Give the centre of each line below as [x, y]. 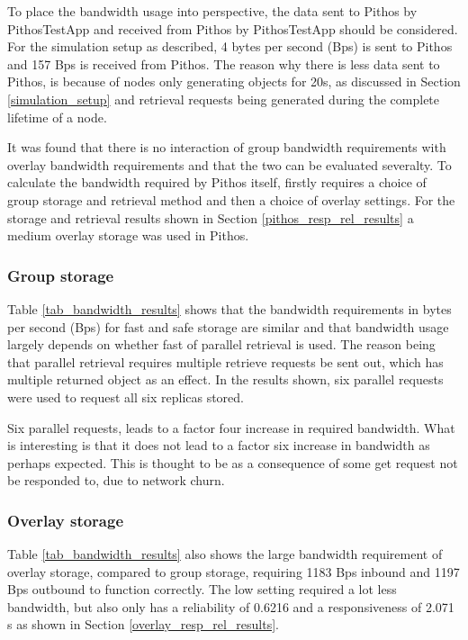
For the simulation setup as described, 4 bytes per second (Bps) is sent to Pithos [230, 46]
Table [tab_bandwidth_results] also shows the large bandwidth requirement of [225, 554]
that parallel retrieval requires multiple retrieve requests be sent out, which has [225, 361]
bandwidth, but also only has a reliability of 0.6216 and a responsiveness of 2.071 [231, 606]
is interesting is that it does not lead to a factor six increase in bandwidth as [219, 445]
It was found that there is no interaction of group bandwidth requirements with [227, 147]
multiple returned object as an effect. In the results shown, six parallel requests [225, 379]
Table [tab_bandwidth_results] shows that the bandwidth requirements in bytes [229, 308]
